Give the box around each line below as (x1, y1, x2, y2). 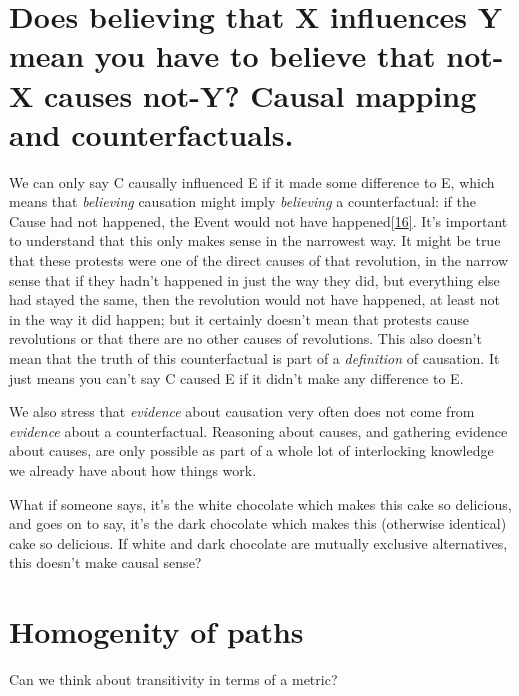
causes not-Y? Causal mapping (44, 74, 477, 115)
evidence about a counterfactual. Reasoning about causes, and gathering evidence (9, 420, 508, 441)
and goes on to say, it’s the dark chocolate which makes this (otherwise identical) (9, 513, 507, 534)
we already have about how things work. (9, 460, 257, 480)
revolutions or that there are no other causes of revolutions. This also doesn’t (9, 328, 482, 349)
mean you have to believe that (9, 35, 436, 76)
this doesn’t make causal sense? (9, 552, 202, 573)
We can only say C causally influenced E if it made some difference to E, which (9, 171, 495, 192)
